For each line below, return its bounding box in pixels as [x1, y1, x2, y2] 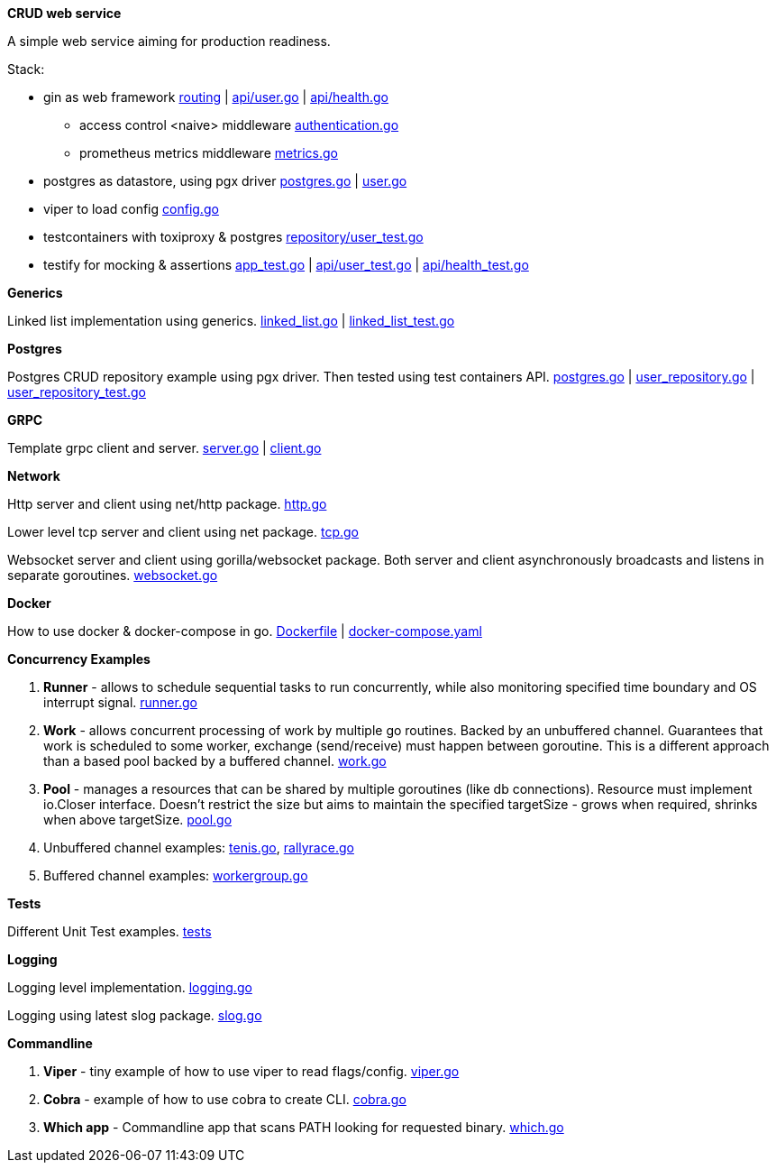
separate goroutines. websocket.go [7, 567, 218, 583]
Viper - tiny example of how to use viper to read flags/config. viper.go [43, 1064, 460, 1079]
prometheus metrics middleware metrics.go [79, 145, 338, 161]
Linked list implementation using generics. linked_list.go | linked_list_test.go [7, 313, 455, 328]
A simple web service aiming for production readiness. [7, 33, 331, 49]
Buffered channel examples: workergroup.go [43, 868, 308, 883]
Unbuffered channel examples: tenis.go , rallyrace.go [43, 840, 354, 855]
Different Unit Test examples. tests [7, 924, 212, 939]
